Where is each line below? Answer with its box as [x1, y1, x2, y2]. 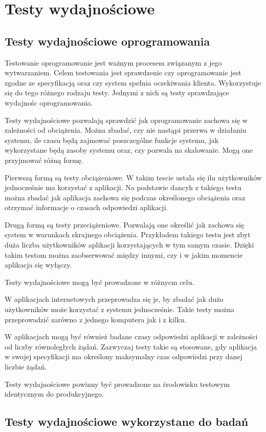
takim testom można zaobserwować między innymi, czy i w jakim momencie [5, 249, 243, 260]
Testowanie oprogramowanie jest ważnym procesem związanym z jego [5, 57, 222, 68]
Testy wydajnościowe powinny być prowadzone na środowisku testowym [5, 378, 230, 389]
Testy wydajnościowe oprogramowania [5, 33, 210, 49]
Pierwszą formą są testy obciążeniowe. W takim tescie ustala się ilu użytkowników [5, 172, 262, 182]
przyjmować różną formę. [5, 154, 83, 165]
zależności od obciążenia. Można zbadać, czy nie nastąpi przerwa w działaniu [5, 125, 247, 135]
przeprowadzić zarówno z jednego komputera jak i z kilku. [5, 314, 186, 324]
